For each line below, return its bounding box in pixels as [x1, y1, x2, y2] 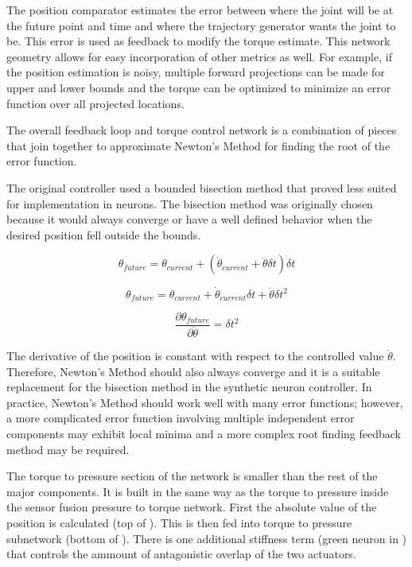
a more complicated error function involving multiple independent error [6, 410, 355, 426]
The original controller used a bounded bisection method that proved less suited [6, 179, 397, 196]
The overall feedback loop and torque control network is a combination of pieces [6, 122, 397, 138]
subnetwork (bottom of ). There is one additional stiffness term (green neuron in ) [6, 530, 407, 546]
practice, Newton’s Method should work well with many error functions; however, [6, 394, 403, 410]
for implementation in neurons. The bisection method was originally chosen [6, 195, 373, 212]
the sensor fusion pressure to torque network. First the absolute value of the [6, 499, 377, 515]
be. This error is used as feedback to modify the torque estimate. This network [6, 33, 391, 49]
